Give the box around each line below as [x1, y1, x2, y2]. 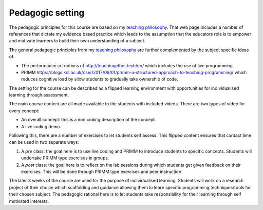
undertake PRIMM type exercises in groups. [21, 155, 109, 161]
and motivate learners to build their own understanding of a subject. [9, 38, 146, 44]
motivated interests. [9, 198, 49, 204]
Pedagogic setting [9, 7, 85, 18]
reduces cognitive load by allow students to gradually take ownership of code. [21, 76, 178, 82]
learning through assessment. [9, 92, 69, 98]
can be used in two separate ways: [9, 139, 79, 145]
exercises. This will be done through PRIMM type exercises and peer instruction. [21, 169, 183, 174]
